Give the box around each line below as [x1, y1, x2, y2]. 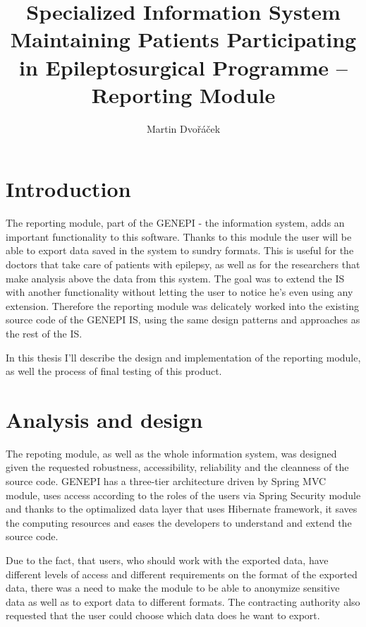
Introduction [6, 174, 131, 203]
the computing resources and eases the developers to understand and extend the [6, 515, 352, 530]
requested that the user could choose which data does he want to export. [6, 608, 320, 623]
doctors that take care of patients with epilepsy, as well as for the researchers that [6, 257, 360, 271]
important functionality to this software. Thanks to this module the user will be [6, 229, 352, 244]
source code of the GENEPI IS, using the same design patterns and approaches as [6, 312, 360, 327]
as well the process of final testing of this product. [6, 364, 222, 378]
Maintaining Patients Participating [10, 25, 357, 54]
